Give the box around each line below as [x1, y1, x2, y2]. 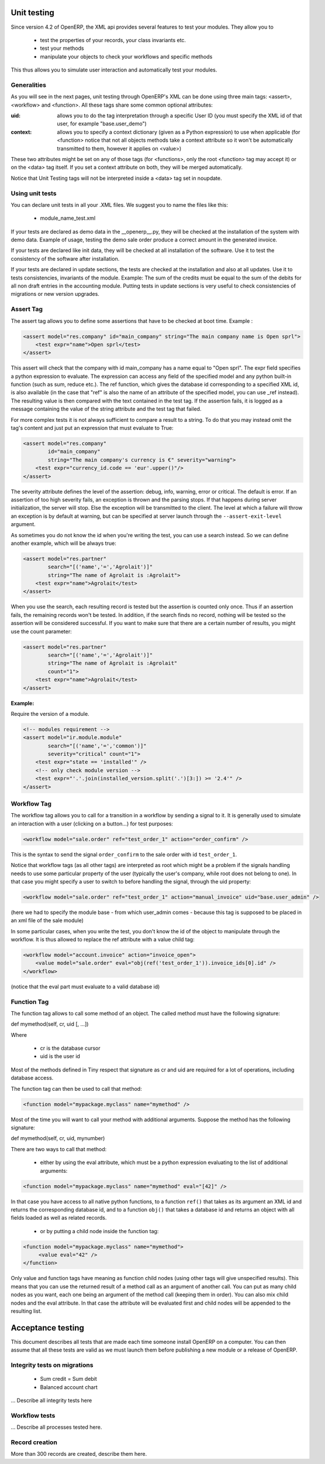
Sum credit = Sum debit [40, 1376, 98, 1383]
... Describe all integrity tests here [11, 1397, 92, 1404]
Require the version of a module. [11, 710, 90, 717]
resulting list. [11, 1308, 42, 1315]
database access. [11, 1074, 54, 1081]
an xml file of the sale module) [11, 917, 84, 924]
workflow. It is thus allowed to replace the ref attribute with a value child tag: [11, 936, 195, 943]
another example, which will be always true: [11, 540, 116, 547]
